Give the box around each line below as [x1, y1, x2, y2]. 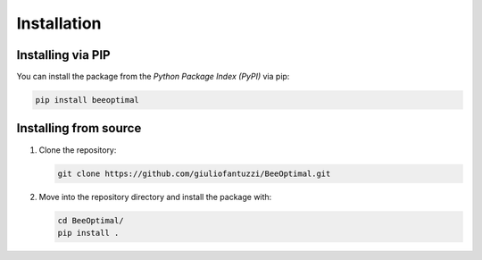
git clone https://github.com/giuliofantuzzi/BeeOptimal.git [57, 168, 331, 179]
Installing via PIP [16, 47, 111, 63]
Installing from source [16, 121, 142, 136]
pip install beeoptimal [35, 95, 140, 105]
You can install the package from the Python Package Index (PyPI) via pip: [16, 71, 290, 82]
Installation [16, 13, 102, 33]
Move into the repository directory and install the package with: [38, 191, 272, 202]
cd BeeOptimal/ [57, 215, 124, 225]
